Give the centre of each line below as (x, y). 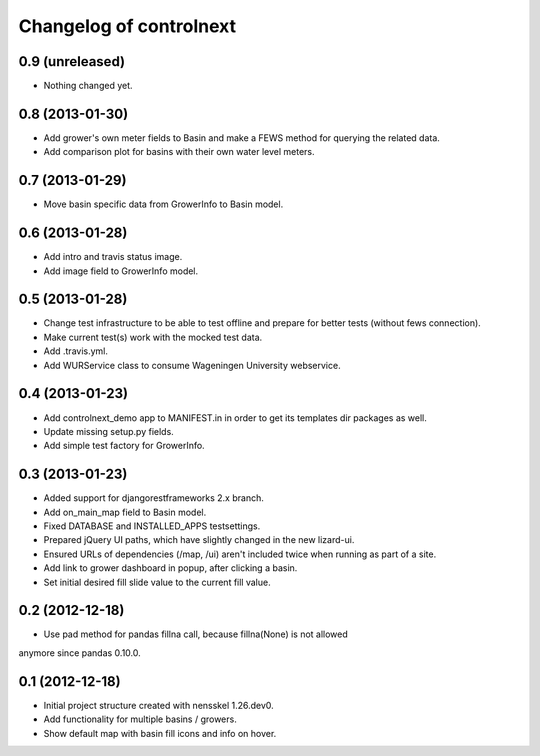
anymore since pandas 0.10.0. (80, 652)
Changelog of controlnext (127, 26)
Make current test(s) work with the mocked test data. (153, 337)
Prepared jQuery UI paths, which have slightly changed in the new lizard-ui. (199, 540)
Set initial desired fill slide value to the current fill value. (157, 582)
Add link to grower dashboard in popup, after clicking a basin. (170, 568)
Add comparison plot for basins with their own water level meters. (179, 152)
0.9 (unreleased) (71, 61)
